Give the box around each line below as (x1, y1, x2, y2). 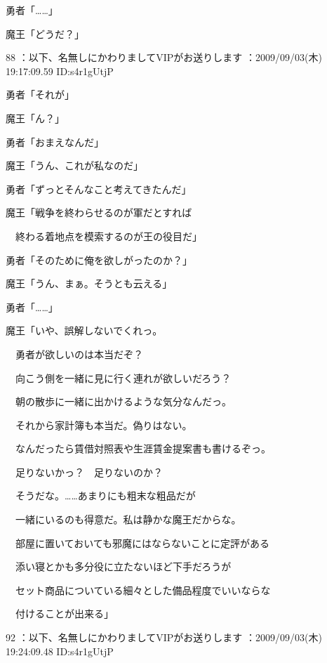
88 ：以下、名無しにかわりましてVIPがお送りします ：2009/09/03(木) (6, 50, 322, 65)
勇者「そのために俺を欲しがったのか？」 (6, 252, 192, 267)
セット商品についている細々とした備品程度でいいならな (15, 582, 271, 597)
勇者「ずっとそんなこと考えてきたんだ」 (6, 181, 192, 196)
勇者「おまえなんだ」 (6, 134, 104, 149)
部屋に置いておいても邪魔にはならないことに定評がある (15, 535, 270, 550)
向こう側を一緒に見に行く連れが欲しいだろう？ (15, 370, 232, 385)
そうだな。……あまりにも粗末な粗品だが (15, 488, 196, 503)
